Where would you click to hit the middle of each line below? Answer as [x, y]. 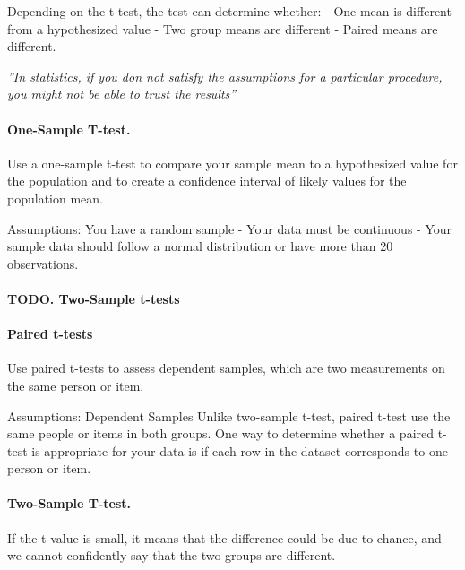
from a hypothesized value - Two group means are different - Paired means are [223, 28]
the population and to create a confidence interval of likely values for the [207, 181]
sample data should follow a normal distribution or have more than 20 [200, 246]
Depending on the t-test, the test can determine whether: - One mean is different [229, 11]
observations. [43, 263]
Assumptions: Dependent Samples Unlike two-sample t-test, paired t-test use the [229, 415]
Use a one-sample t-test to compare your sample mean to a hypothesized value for [232, 163]
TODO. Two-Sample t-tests [94, 298]
